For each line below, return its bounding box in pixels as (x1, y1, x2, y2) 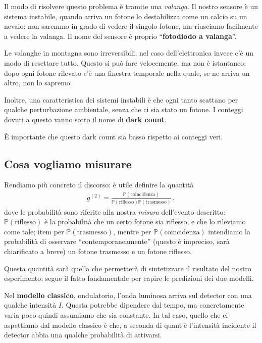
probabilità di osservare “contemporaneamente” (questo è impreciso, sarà (4, 236, 230, 247)
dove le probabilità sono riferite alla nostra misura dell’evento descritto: (4, 206, 226, 217)
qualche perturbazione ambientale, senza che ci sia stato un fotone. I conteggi (4, 104, 243, 115)
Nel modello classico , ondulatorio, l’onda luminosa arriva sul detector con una (4, 289, 252, 300)
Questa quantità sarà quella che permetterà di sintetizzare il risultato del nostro (4, 263, 251, 273)
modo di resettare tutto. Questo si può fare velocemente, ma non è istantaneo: (4, 57, 246, 68)
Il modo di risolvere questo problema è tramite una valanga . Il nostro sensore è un (4, 1, 258, 11)
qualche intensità (4, 300, 57, 310)
